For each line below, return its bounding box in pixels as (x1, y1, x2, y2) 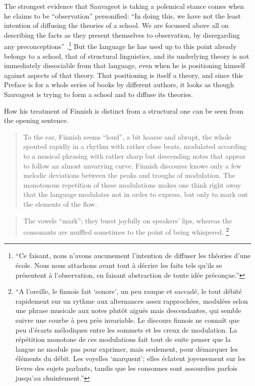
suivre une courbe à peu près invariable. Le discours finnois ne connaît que (15, 314, 240, 325)
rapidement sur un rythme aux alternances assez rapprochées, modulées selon (15, 295, 248, 306)
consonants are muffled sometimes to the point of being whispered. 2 (23, 225, 229, 237)
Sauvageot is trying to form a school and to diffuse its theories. (4, 89, 193, 99)
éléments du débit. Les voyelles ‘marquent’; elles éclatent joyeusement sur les (15, 353, 246, 363)
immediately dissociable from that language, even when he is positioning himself (4, 60, 245, 71)
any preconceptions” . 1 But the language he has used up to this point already (4, 40, 237, 51)
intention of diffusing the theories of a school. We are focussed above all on (4, 20, 229, 30)
